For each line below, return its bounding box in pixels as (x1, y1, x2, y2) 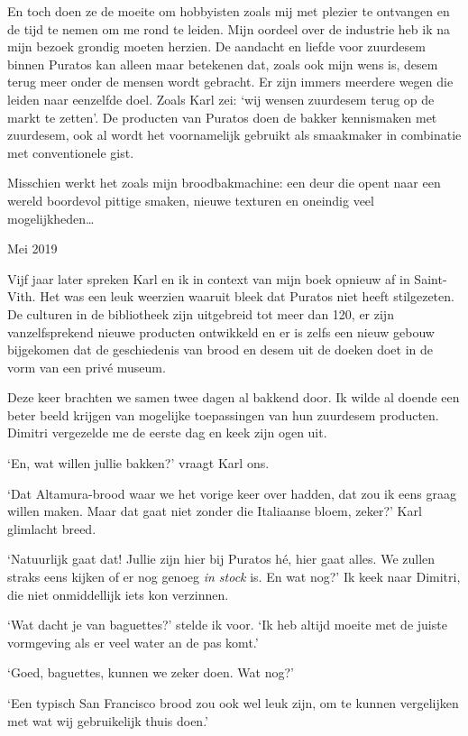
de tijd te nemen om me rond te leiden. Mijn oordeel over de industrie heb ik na (7, 19, 451, 38)
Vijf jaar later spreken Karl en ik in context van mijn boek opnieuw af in (7, 269, 410, 288)
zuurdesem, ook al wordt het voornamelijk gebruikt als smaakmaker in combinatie (7, 125, 462, 144)
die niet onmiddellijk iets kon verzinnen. (7, 584, 229, 603)
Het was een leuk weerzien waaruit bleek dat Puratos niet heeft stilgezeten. (40, 287, 454, 306)
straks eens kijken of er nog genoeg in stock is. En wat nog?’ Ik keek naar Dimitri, (7, 567, 461, 586)
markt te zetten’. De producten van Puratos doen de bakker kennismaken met (7, 107, 437, 126)
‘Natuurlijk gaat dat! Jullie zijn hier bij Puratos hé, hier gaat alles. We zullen (7, 549, 436, 568)
